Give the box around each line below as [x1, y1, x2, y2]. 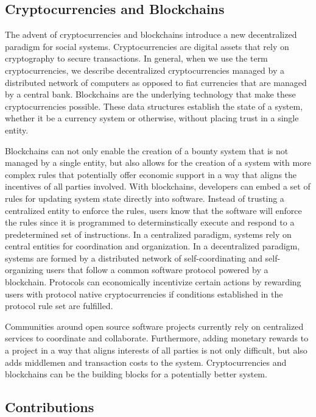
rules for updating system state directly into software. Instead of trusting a [5, 191, 284, 204]
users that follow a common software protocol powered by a [46, 263, 269, 276]
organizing [5, 263, 44, 276]
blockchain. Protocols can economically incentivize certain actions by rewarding [5, 276, 301, 288]
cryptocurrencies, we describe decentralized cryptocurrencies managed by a [5, 63, 285, 76]
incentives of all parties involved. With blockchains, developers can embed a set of [5, 180, 311, 193]
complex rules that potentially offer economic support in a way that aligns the [5, 168, 297, 180]
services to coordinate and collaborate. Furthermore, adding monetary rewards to [5, 332, 309, 344]
